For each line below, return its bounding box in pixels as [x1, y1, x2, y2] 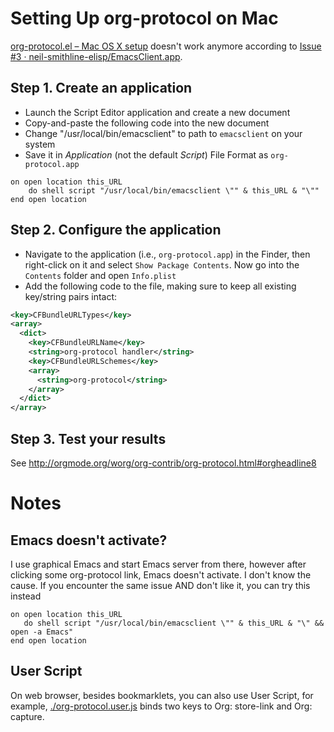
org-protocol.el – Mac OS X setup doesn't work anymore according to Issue [10, 40, 322, 52]
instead [10, 590, 42, 602]
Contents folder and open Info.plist [24, 269, 177, 281]
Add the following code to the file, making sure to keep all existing [24, 280, 297, 292]
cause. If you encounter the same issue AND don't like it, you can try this [10, 580, 311, 591]
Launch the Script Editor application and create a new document [24, 106, 291, 118]
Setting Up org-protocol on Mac [10, 7, 279, 30]
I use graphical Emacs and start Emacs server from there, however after [10, 558, 307, 570]
